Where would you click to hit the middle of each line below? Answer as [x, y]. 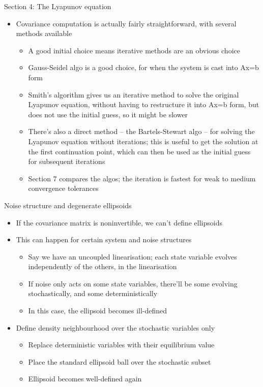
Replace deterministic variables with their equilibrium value [121, 345]
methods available [44, 33]
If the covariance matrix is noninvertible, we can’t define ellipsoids [119, 222]
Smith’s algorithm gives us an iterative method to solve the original [134, 94]
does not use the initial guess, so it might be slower [108, 114]
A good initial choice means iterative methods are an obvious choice [134, 50]
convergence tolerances [63, 188]
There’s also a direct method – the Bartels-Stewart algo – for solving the [141, 131]
